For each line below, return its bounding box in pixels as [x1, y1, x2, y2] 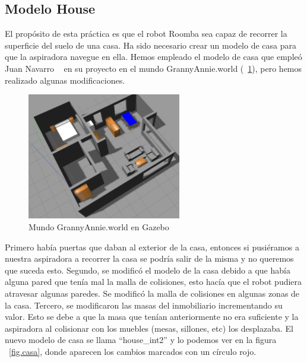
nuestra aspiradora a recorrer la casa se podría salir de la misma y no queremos [5, 252, 294, 265]
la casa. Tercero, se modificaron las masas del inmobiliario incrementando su [5, 299, 283, 311]
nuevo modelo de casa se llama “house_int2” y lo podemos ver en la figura [5, 334, 277, 346]
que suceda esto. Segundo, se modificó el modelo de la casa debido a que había [5, 263, 290, 276]
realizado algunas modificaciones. [5, 74, 125, 86]
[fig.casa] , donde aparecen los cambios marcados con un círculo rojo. [9, 345, 257, 357]
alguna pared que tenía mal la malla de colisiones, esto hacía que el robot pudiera [5, 275, 302, 288]
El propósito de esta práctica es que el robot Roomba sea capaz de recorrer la [5, 27, 287, 40]
